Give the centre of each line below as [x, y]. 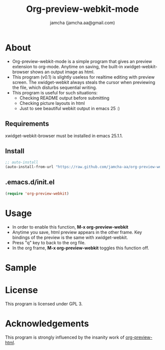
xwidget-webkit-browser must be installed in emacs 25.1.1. [64, 136]
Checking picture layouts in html [52, 103]
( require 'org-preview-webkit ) [37, 193]
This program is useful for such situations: [55, 92]
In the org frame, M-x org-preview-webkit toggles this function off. [81, 248]
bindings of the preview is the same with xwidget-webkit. [70, 237]
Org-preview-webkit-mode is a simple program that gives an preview [82, 61]
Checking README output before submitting [64, 98]
